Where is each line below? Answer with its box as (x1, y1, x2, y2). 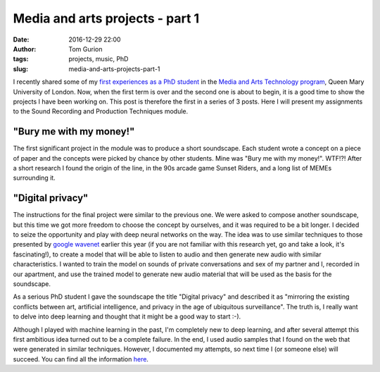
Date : (13, 35, 30, 44)
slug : (13, 64, 28, 73)
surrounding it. (13, 173, 56, 182)
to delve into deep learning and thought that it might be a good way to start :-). (13, 312, 241, 321)
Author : (13, 44, 37, 53)
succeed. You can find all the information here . (13, 354, 149, 363)
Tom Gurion (68, 44, 103, 53)
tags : (13, 55, 29, 63)
